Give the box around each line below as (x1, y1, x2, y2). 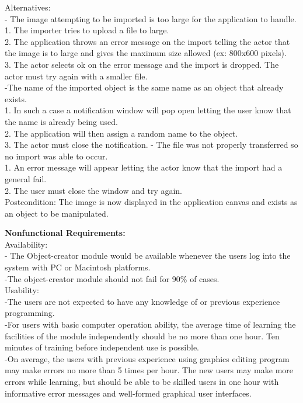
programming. (5, 307, 55, 319)
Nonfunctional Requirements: (5, 227, 126, 239)
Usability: (5, 284, 39, 296)
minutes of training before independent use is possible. (5, 341, 199, 353)
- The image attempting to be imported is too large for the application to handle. (5, 12, 297, 25)
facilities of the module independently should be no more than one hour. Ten (5, 329, 280, 342)
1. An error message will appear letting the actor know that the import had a (5, 161, 283, 173)
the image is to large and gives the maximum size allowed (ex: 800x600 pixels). (5, 47, 287, 59)
